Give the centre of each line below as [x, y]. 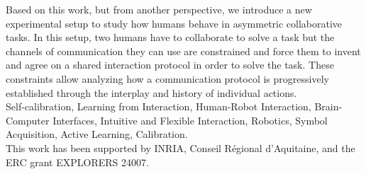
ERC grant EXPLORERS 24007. [77, 162]
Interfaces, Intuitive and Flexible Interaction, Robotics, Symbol [190, 120]
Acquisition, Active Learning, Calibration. [97, 134]
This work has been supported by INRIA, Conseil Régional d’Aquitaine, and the [181, 147]
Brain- [328, 106]
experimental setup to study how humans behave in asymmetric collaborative [174, 23]
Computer [28, 120]
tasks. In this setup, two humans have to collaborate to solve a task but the [170, 37]
